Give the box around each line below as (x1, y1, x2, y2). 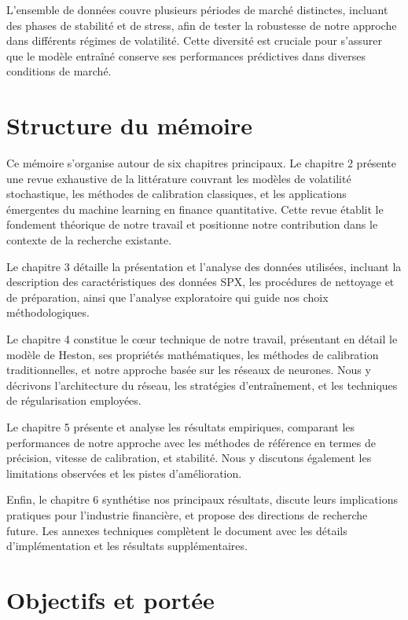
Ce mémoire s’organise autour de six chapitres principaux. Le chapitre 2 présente (6, 155, 396, 171)
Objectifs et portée (6, 583, 215, 615)
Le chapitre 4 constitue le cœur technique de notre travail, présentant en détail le (6, 331, 398, 347)
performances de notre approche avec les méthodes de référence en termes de (6, 434, 376, 450)
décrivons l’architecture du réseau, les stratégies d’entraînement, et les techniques (6, 376, 398, 393)
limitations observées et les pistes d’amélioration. (6, 464, 242, 481)
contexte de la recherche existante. (6, 232, 172, 248)
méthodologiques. (6, 304, 90, 321)
